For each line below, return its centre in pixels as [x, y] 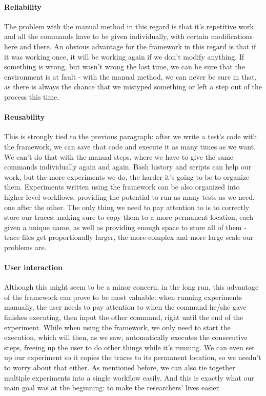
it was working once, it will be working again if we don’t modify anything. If [124, 56]
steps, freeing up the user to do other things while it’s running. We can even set [129, 347]
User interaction [34, 267]
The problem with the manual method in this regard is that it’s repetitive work [129, 26]
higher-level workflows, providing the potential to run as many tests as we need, [129, 196]
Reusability [25, 117]
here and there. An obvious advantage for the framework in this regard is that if [130, 46]
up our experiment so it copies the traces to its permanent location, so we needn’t [133, 357]
